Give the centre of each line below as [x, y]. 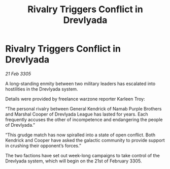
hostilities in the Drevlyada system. [42, 89]
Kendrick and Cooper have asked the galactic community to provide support [85, 140]
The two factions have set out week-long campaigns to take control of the [82, 155]
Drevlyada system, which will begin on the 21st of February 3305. [74, 161]
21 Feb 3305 [18, 74]
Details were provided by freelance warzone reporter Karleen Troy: [75, 99]
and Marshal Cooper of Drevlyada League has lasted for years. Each [77, 114]
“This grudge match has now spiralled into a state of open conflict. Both [80, 135]
